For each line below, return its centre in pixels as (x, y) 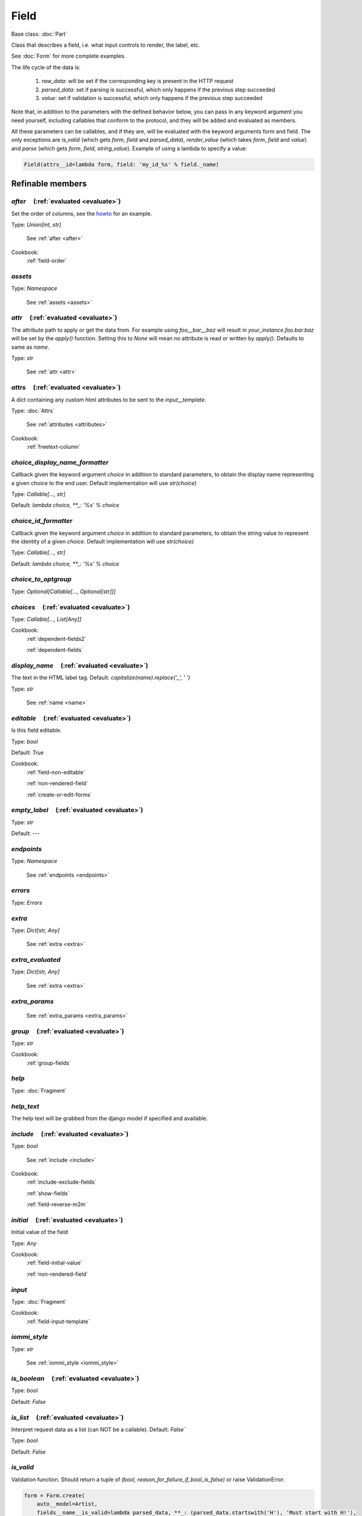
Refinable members (49, 184)
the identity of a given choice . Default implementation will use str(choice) (102, 541)
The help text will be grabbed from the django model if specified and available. (109, 1118)
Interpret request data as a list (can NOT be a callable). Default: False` (99, 1429)
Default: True (28, 753)
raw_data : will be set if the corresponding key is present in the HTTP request (137, 81)
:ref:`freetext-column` (53, 447)
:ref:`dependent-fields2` (56, 639)
